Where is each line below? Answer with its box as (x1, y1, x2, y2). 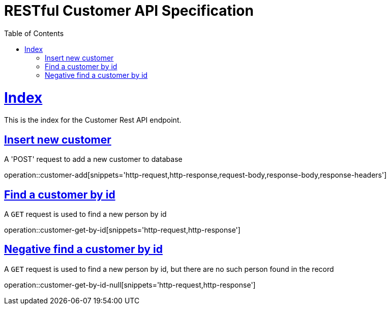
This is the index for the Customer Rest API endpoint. (4, 116, 182, 125)
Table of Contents (4, 29, 64, 38)
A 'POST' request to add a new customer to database (4, 155, 183, 164)
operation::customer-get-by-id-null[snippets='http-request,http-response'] (4, 280, 256, 289)
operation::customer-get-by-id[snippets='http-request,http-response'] (4, 225, 241, 234)
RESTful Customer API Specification (4, 2, 254, 19)
